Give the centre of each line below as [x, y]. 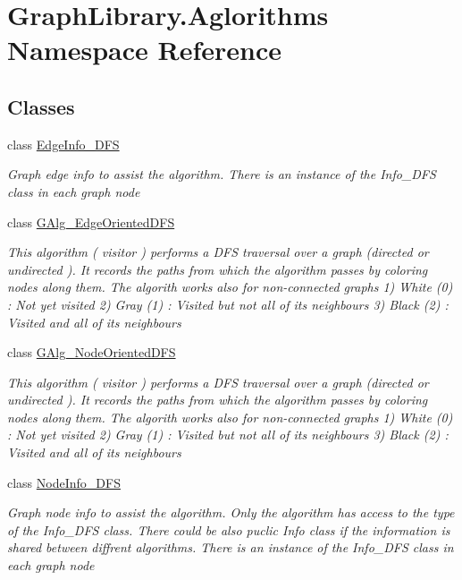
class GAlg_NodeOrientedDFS [92, 352]
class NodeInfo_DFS [64, 482]
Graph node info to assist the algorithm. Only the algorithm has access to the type [231, 512]
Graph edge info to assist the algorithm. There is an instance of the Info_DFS [222, 174]
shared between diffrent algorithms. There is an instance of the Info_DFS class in [231, 547]
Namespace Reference [144, 50]
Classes [41, 106]
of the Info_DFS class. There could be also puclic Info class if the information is [229, 529]
